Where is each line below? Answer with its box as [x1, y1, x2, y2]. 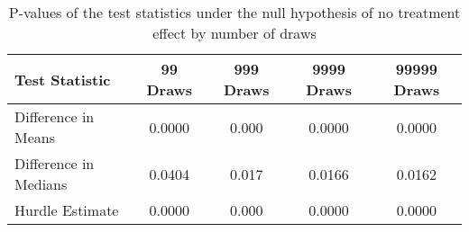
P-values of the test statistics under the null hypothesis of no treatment [8, 2, 461, 22]
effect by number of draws [152, 22, 317, 43]
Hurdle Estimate [14, 200, 119, 220]
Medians [14, 174, 68, 194]
